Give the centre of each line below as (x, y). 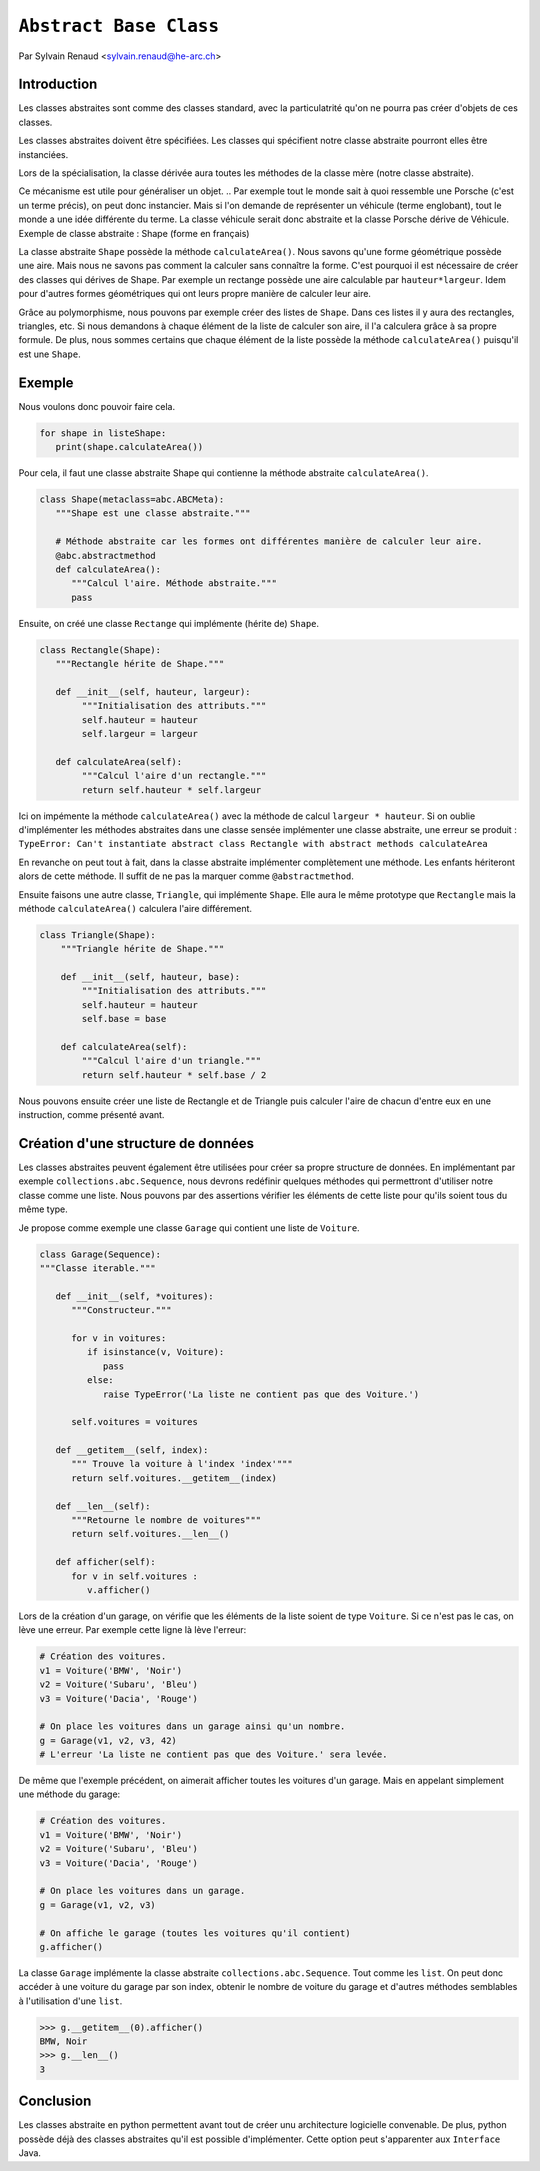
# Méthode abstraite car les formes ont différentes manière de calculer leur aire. (269, 541)
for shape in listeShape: (103, 433)
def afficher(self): (106, 1562)
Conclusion (55, 2101)
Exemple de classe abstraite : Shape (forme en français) (134, 233)
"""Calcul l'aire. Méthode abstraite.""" (174, 583)
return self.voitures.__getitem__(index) (174, 1478)
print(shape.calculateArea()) (129, 446)
